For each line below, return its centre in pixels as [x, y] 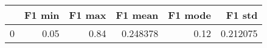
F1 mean [137, 15]
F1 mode [189, 15]
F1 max [88, 15]
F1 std [242, 15]
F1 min [42, 15]
